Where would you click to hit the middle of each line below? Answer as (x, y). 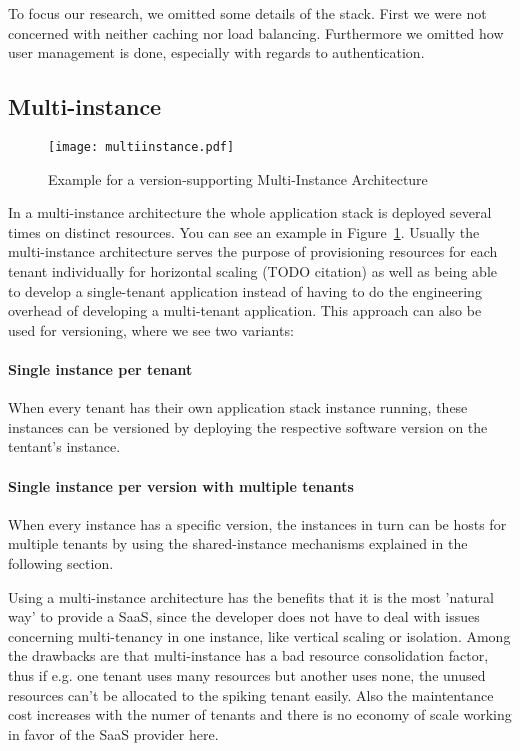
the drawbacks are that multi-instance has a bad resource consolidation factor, (248, 655)
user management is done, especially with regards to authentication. (216, 52)
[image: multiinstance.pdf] (141, 146)
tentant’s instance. (64, 446)
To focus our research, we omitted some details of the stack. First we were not (247, 13)
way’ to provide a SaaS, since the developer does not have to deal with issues (244, 616)
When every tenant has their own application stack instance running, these (238, 407)
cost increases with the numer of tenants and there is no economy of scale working (260, 714)
